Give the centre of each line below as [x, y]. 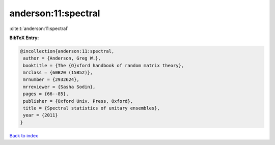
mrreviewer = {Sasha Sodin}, [59, 87]
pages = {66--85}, [46, 94]
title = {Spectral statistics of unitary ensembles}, [91, 108]
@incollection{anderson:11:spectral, [67, 51]
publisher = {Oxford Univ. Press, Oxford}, [78, 101]
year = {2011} [40, 115]
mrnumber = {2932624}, [51, 80]
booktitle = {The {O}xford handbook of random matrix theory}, [104, 65]
